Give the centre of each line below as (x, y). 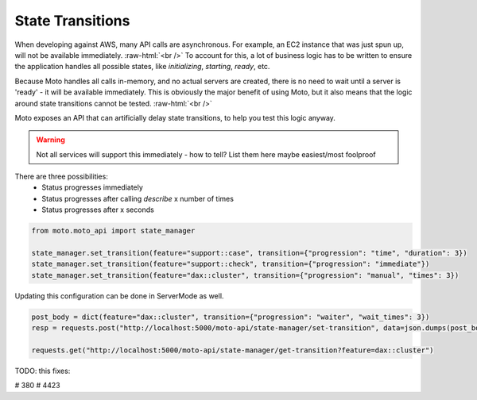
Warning (50, 140)
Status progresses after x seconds (98, 210)
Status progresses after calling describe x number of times (138, 198)
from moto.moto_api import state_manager (113, 231)
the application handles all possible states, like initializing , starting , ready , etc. (142, 67)
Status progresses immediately (92, 187)
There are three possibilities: (62, 177)
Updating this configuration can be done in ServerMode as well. (119, 296)
